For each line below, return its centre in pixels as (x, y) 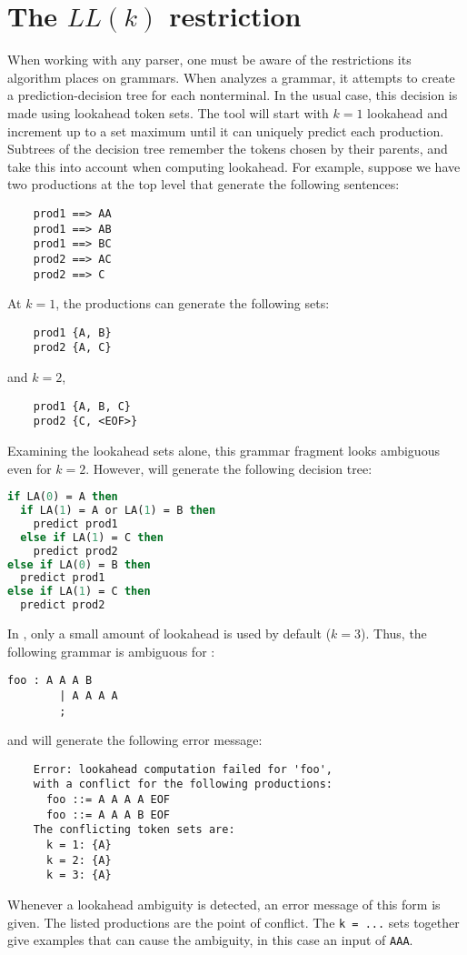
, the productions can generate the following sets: (193, 303)
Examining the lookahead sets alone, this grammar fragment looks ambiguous (224, 450)
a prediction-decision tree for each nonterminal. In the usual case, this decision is (233, 95)
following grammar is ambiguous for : (111, 651)
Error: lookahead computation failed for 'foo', (183, 769)
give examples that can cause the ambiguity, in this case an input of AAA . (210, 940)
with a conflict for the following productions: (183, 784)
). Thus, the (394, 633)
